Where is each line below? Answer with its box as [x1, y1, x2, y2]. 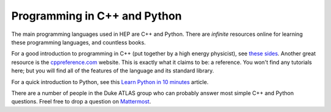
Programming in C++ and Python [11, 9, 182, 23]
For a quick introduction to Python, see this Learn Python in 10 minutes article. [11, 78, 208, 85]
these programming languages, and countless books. [11, 38, 146, 46]
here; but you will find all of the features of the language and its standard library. [11, 67, 215, 74]
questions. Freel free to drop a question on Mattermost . [11, 98, 151, 105]
